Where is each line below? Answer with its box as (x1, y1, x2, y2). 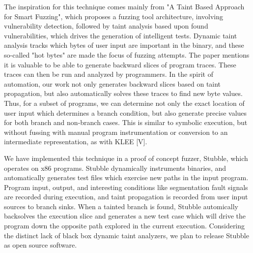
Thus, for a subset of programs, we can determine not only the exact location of (4, 97, 245, 108)
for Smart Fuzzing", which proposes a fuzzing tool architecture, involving (4, 11, 224, 21)
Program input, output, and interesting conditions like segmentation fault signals (4, 182, 248, 192)
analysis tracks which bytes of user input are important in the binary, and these (4, 40, 244, 50)
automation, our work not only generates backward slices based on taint (4, 78, 221, 89)
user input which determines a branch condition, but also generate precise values (4, 107, 247, 118)
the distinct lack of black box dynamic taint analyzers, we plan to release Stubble (4, 230, 249, 240)
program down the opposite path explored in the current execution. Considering (4, 221, 245, 231)
